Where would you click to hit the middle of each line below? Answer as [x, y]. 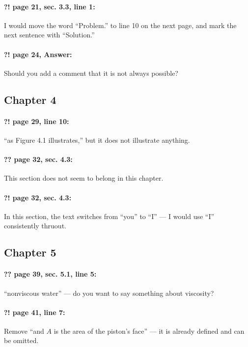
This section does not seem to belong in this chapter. [84, 178]
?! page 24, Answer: [38, 54]
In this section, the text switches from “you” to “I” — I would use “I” [109, 216]
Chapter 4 [30, 99]
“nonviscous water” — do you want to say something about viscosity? [109, 293]
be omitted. [21, 340]
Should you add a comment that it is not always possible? [91, 73]
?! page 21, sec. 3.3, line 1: [50, 6]
